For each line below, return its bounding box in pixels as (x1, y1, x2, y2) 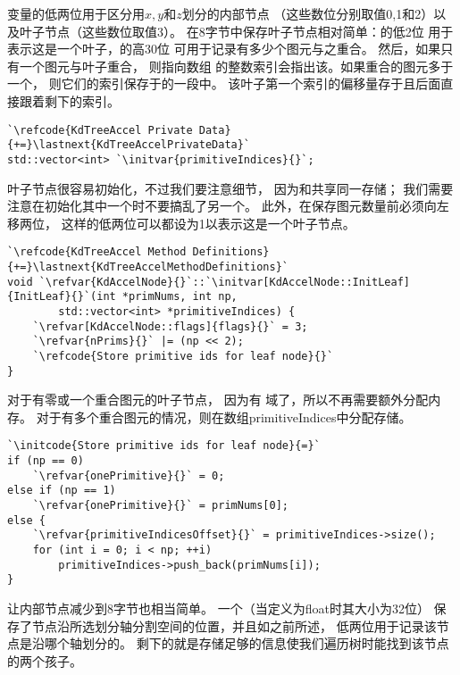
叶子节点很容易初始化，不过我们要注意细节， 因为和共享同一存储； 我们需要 (7, 179, 454, 197)
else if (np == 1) (7, 484, 116, 497)
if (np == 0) (7, 454, 84, 468)
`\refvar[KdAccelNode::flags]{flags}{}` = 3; (32, 320, 308, 333)
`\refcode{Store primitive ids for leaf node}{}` (32, 349, 334, 362)
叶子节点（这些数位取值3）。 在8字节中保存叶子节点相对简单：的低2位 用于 (19, 21, 454, 40)
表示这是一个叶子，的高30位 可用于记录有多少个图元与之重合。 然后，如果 (7, 39, 441, 58)
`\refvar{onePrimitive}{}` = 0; (32, 469, 225, 482)
